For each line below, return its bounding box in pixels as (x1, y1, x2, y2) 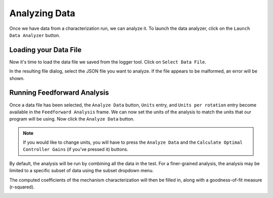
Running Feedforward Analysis (9, 89, 109, 97)
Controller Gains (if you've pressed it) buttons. (23, 146, 128, 152)
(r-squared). (9, 184, 35, 190)
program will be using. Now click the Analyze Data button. (9, 116, 135, 122)
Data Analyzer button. (9, 32, 61, 38)
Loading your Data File (9, 46, 82, 54)
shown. (9, 75, 25, 81)
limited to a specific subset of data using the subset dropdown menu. (9, 168, 154, 174)
